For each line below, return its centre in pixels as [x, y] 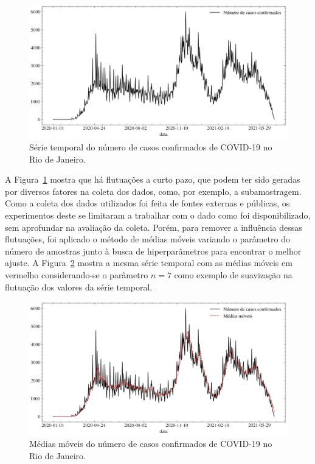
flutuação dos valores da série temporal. [79, 286]
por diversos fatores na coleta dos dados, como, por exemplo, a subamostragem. [153, 191]
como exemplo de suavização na [233, 274]
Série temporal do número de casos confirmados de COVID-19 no [151, 147]
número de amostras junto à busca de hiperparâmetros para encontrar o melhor [153, 251]
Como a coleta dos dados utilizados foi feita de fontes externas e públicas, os [147, 203]
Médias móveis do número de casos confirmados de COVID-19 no [151, 444]
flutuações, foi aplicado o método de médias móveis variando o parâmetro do [147, 239]
